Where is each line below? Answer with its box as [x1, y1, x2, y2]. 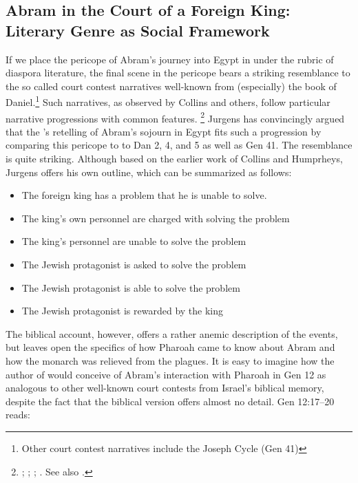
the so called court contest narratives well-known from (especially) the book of [6, 78, 337, 93]
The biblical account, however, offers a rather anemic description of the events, [6, 326, 338, 341]
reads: [6, 407, 30, 422]
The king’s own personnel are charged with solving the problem [21, 211, 290, 225]
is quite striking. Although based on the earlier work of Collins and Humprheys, [6, 151, 343, 166]
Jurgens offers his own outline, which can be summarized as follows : [6, 164, 292, 179]
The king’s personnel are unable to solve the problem [21, 234, 246, 248]
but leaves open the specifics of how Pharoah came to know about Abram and [6, 340, 335, 354]
